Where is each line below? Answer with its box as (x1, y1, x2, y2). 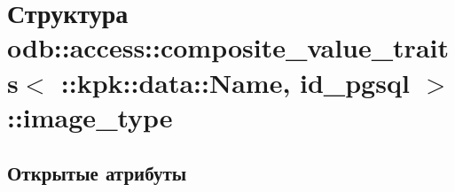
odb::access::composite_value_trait (7, 29, 449, 65)
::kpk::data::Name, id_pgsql (60, 64, 410, 100)
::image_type (7, 98, 173, 134)
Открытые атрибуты (7, 159, 187, 187)
